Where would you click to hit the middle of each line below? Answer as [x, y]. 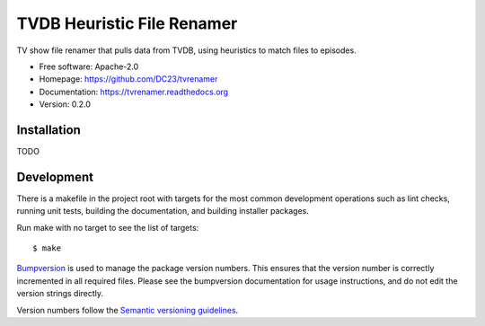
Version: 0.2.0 [65, 104]
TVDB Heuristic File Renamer [127, 23]
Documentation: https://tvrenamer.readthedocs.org [134, 92]
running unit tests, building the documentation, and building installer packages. [163, 211]
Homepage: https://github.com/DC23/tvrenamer [128, 79]
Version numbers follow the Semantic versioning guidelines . [128, 310]
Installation [48, 130]
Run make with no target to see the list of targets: [108, 227]
